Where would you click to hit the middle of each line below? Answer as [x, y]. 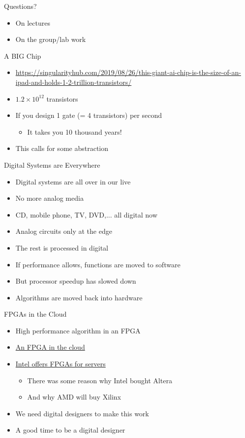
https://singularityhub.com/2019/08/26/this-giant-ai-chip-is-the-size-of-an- [128, 72]
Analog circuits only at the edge [64, 231]
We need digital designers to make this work [82, 413]
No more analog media [49, 198]
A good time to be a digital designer [70, 430]
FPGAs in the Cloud [35, 314]
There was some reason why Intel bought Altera [100, 380]
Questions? [20, 6]
